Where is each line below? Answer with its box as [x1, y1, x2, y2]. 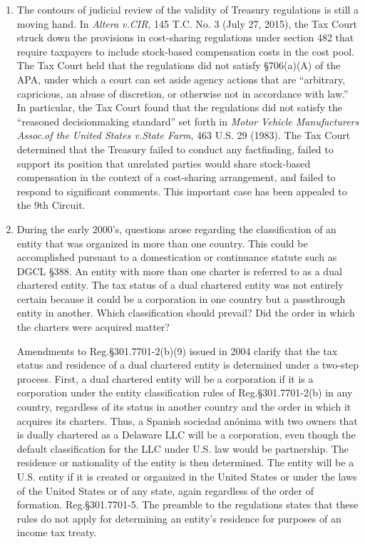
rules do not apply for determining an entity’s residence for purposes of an [16, 510, 341, 525]
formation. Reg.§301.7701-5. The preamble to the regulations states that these [16, 497, 359, 512]
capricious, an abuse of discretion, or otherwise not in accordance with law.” [16, 86, 349, 101]
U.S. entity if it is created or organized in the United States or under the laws [16, 469, 357, 483]
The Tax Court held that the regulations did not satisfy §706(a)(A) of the [16, 58, 341, 73]
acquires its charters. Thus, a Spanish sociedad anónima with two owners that [16, 413, 358, 428]
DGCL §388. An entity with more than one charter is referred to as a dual [16, 263, 342, 278]
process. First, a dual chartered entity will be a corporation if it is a [16, 371, 314, 386]
